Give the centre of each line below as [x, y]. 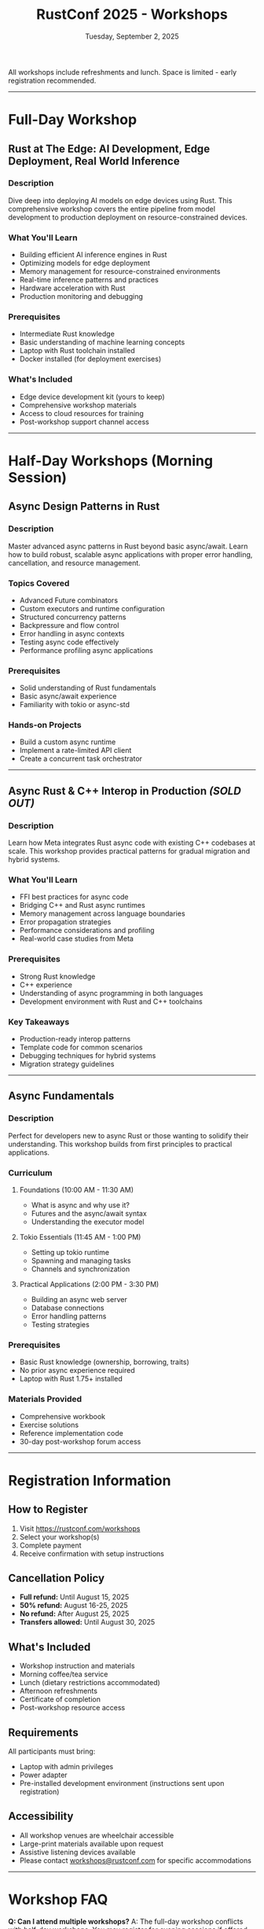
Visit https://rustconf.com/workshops [80, 1529]
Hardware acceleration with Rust [72, 288]
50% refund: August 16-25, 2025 [73, 1606]
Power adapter [44, 1775]
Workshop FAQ [58, 1899]
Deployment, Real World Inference [94, 161]
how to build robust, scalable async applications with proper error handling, [130, 554]
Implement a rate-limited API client [75, 751]
